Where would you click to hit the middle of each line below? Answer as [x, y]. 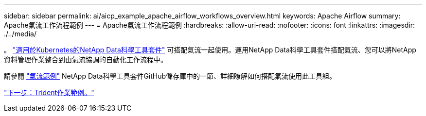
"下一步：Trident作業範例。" [49, 92]
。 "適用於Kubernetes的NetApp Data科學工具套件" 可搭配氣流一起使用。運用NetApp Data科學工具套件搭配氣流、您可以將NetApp [210, 50]
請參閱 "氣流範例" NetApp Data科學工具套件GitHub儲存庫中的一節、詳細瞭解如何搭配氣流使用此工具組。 [170, 76]
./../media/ [20, 34]
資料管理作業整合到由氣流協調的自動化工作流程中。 [86, 59]
